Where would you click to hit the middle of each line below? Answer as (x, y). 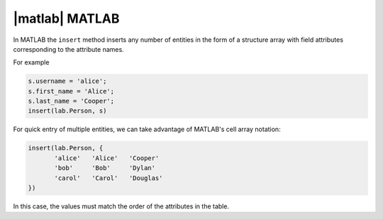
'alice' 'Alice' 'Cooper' (107, 158)
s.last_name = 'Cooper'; (71, 101)
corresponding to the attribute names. (68, 49)
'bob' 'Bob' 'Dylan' (105, 168)
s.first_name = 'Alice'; (71, 91)
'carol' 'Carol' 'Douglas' (109, 178)
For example (31, 62)
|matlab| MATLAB (66, 18)
